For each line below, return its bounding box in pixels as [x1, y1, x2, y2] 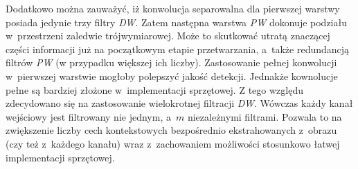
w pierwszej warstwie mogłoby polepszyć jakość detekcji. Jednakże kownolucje [6, 68, 338, 83]
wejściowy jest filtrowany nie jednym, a [6, 109, 171, 123]
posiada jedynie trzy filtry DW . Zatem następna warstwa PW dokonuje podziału [6, 14, 347, 29]
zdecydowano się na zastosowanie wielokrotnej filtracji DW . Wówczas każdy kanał [6, 96, 353, 110]
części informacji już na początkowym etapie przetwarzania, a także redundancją [6, 41, 350, 56]
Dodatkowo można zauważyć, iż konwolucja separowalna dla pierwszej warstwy [6, 1, 340, 15]
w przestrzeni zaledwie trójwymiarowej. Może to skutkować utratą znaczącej [6, 28, 330, 43]
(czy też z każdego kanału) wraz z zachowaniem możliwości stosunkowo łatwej [6, 136, 340, 150]
